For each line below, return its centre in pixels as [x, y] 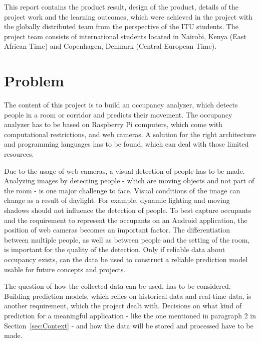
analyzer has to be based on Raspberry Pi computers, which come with [113, 124]
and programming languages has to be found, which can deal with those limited [126, 144]
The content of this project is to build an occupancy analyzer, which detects [121, 105]
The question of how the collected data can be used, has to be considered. [117, 286]
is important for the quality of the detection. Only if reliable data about [115, 249]
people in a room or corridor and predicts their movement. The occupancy [118, 114]
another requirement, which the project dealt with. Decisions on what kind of [123, 306]
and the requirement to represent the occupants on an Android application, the [126, 220]
